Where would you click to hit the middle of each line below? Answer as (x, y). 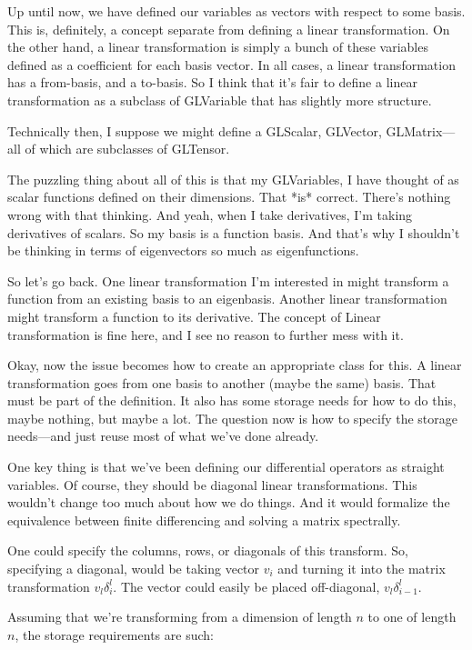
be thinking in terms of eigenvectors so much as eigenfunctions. (183, 250)
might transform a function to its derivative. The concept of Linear (194, 316)
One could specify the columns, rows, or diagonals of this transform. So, (208, 550)
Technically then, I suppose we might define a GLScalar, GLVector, (195, 130)
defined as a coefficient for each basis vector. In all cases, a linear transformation (231, 64)
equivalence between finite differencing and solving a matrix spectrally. (204, 520)
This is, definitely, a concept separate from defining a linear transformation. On (229, 29)
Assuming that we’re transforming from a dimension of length (180, 617)
